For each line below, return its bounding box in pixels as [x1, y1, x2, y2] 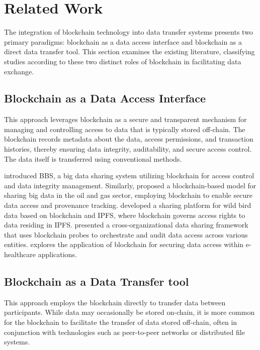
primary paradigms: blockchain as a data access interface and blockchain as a [4, 36, 242, 47]
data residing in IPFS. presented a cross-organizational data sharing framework [4, 219, 248, 230]
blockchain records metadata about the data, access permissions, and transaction [4, 134, 253, 144]
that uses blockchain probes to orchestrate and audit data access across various [4, 229, 248, 240]
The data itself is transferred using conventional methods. [4, 153, 182, 164]
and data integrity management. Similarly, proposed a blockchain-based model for [4, 180, 256, 190]
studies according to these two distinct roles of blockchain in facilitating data [4, 56, 241, 66]
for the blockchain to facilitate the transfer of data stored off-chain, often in [4, 317, 237, 327]
